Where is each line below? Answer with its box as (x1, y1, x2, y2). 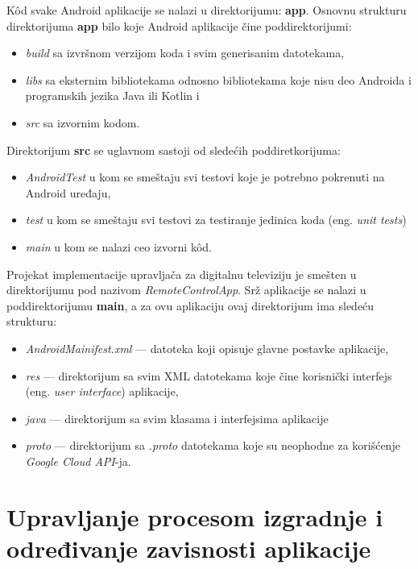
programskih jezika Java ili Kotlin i (25, 87, 200, 104)
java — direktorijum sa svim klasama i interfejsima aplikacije (25, 409, 329, 426)
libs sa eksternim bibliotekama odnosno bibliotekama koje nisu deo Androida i (25, 71, 412, 88)
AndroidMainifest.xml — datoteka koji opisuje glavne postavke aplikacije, (25, 339, 389, 356)
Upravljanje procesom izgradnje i (6, 500, 383, 533)
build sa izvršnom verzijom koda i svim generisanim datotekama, (25, 44, 345, 61)
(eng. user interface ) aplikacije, (25, 383, 179, 400)
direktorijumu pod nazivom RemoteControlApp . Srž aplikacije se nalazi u (6, 281, 366, 298)
